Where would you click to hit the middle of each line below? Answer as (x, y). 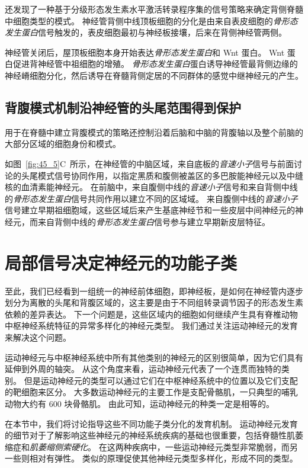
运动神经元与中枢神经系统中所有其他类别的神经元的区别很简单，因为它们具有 (154, 357)
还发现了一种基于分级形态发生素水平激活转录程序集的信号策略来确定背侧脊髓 (154, 9)
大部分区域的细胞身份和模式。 (63, 144)
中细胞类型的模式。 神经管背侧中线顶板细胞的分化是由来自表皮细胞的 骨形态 (151, 20)
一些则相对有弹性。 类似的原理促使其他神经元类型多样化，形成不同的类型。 (151, 458)
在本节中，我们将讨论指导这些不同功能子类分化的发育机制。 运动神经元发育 (151, 423)
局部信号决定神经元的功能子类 (121, 262)
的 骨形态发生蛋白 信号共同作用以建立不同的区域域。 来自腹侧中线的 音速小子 (151, 198)
